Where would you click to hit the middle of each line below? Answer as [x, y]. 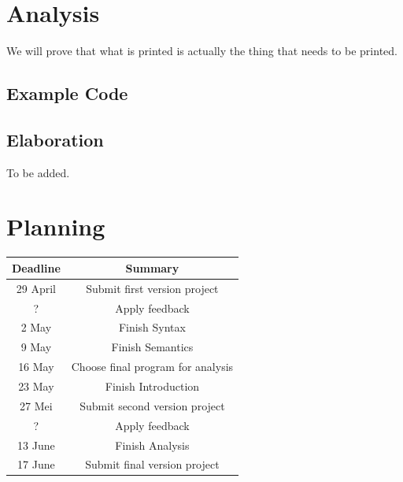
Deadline [36, 267]
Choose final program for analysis [152, 367]
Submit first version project [152, 288]
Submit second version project [152, 405]
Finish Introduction [152, 386]
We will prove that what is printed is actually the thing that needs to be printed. [202, 51]
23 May [36, 386]
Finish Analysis [152, 445]
